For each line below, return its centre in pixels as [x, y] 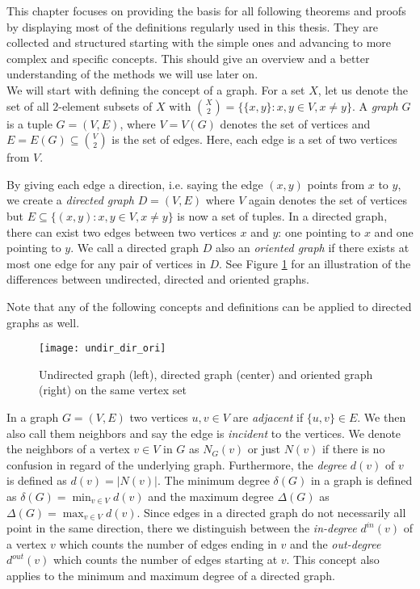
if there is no [353, 449]
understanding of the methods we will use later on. [132, 74]
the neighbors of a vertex [68, 449]
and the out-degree [335, 543]
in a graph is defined [361, 480]
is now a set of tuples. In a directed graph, [282, 215]
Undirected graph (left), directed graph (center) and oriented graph [206, 374]
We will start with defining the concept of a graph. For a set [156, 89]
